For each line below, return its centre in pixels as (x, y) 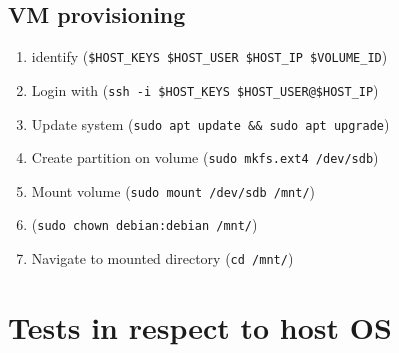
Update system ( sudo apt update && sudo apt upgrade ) (210, 123)
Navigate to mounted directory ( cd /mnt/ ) (162, 258)
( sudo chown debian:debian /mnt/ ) (144, 224)
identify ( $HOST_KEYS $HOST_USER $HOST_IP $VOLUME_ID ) (209, 56)
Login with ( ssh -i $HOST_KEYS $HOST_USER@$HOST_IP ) (205, 89)
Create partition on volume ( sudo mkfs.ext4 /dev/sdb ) (205, 157)
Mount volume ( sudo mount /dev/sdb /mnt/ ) (173, 190)
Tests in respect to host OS (200, 326)
